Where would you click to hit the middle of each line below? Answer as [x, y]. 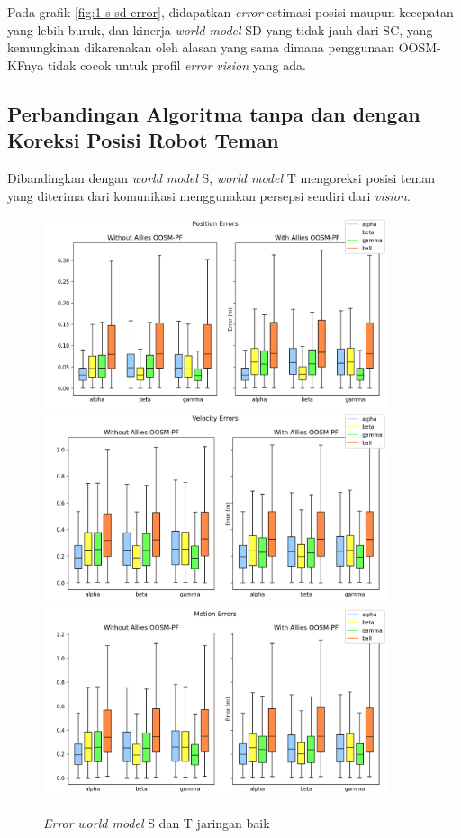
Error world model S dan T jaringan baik [157, 822]
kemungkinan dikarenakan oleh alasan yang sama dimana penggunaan [201, 47]
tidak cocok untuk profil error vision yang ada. [176, 64]
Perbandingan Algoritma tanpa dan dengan [214, 113]
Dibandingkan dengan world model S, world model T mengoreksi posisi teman [221, 177]
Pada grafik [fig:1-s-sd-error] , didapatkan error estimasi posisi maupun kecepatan [230, 12]
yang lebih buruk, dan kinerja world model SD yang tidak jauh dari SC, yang [220, 29]
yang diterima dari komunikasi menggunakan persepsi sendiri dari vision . [209, 195]
